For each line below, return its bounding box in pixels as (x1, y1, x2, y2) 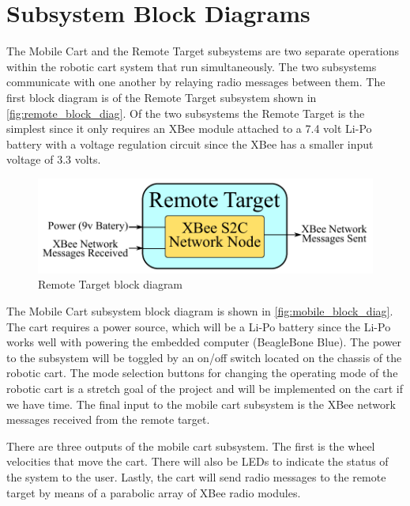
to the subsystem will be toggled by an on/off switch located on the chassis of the (6, 349, 402, 365)
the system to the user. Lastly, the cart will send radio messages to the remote (6, 468, 386, 485)
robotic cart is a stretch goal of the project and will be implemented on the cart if (6, 379, 403, 396)
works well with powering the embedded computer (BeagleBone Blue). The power (6, 334, 402, 350)
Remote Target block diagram (38, 276, 183, 293)
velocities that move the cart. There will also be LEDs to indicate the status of (6, 453, 389, 470)
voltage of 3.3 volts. (6, 151, 101, 168)
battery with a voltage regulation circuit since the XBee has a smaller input (6, 135, 374, 152)
